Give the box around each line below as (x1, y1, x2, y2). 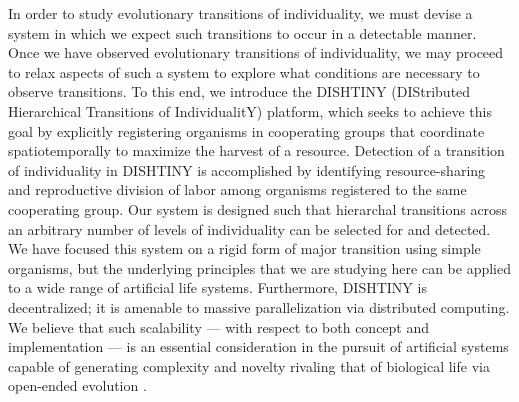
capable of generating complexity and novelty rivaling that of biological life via (8, 355, 490, 376)
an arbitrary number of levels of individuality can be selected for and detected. (8, 218, 491, 239)
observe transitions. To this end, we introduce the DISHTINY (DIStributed (8, 81, 471, 102)
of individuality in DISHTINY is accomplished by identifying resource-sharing (8, 159, 486, 180)
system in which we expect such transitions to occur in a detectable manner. (8, 22, 477, 43)
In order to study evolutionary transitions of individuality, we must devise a (8, 3, 473, 23)
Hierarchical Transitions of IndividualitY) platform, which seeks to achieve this (8, 100, 492, 121)
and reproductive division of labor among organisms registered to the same (8, 179, 467, 200)
